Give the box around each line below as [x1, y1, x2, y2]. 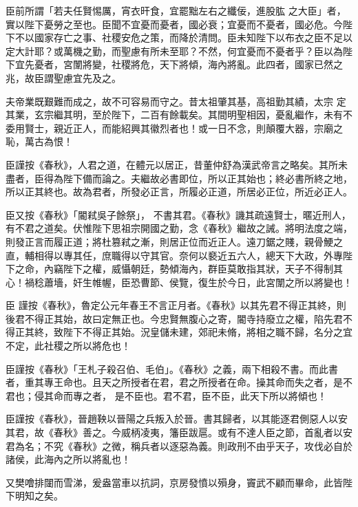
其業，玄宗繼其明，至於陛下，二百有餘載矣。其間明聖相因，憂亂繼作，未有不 [6, 107, 352, 122]
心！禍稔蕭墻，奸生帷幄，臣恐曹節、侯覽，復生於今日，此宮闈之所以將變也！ [6, 274, 352, 289]
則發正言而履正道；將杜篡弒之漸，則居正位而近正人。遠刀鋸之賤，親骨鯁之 [6, 234, 343, 248]
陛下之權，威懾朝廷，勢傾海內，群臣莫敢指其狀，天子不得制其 [63, 261, 343, 276]
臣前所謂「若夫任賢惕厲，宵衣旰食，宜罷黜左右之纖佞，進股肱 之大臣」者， [6, 3, 346, 17]
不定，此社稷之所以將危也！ [6, 338, 131, 353]
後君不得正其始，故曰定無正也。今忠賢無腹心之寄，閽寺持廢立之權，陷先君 [6, 311, 343, 325]
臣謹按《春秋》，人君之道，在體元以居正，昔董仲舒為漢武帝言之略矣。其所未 [6, 157, 348, 171]
